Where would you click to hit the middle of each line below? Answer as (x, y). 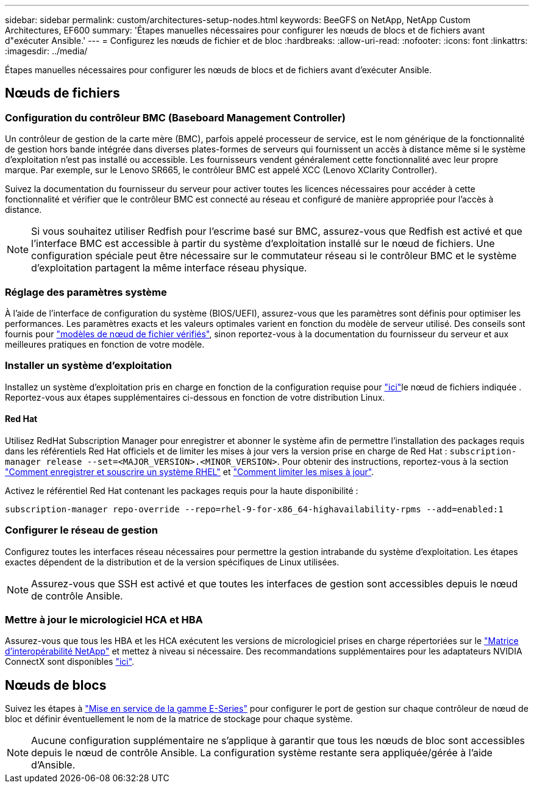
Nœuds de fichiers (62, 93)
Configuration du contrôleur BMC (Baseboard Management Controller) (175, 117)
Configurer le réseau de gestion (81, 530)
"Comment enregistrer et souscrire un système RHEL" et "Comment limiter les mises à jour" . (190, 471)
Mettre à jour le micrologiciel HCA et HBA (104, 620)
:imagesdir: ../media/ (46, 51)
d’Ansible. (53, 765)
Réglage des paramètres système (86, 292)
